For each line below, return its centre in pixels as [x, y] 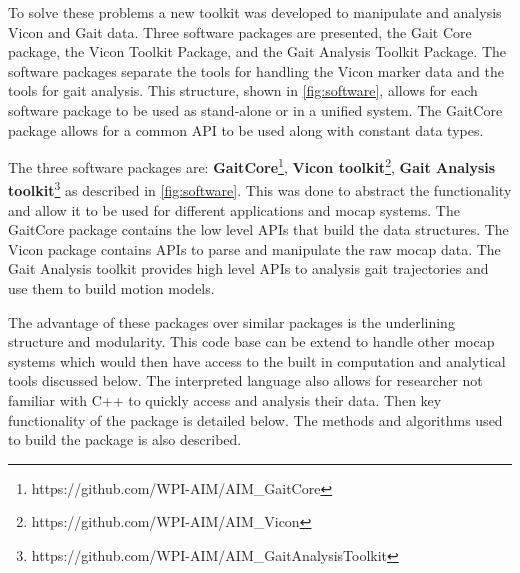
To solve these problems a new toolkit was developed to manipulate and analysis [255, 12]
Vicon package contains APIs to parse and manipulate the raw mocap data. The [254, 248]
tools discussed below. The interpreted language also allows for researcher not [245, 380]
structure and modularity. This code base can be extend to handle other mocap [251, 341]
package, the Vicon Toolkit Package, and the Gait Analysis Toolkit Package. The [257, 51]
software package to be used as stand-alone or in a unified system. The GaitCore [255, 109]
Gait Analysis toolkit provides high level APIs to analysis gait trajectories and [248, 268]
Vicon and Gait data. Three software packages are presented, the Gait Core [240, 31]
